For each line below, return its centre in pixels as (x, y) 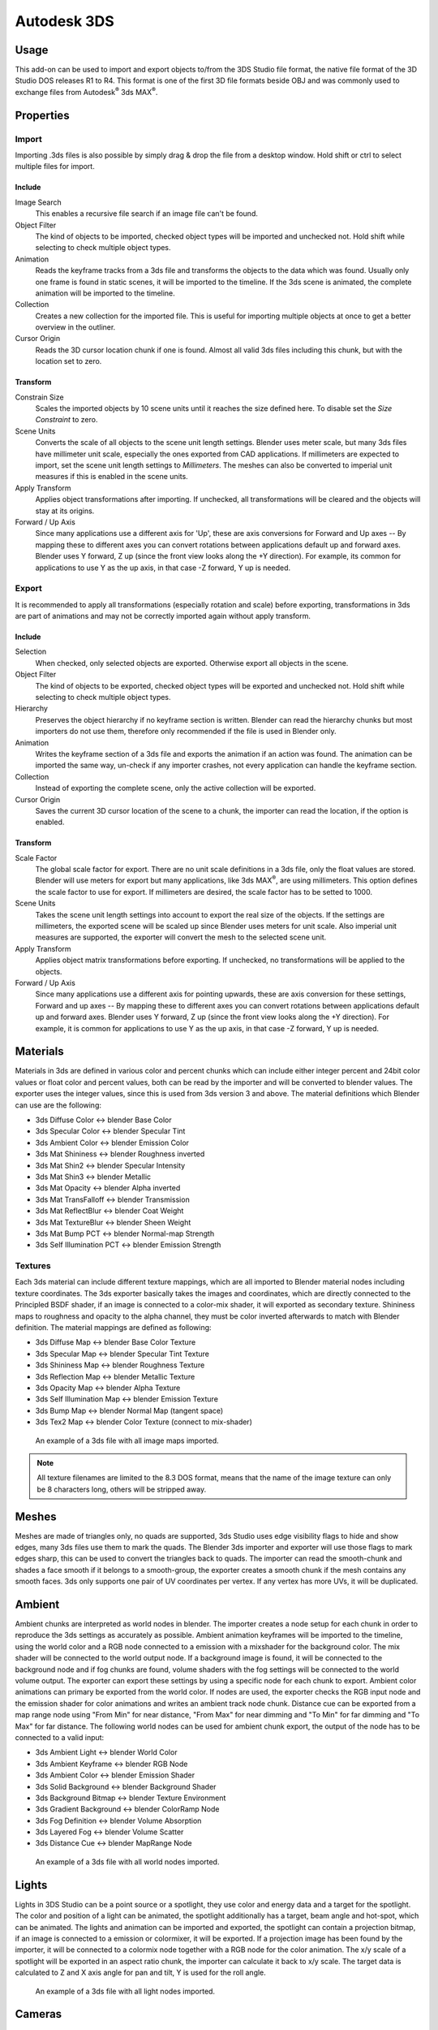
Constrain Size (39, 397)
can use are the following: (58, 1105)
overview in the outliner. (75, 327)
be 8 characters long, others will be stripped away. (122, 1489)
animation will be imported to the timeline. (105, 293)
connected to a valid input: (60, 1737)
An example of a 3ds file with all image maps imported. (127, 1440)
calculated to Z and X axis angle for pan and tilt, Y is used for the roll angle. (141, 1972)
